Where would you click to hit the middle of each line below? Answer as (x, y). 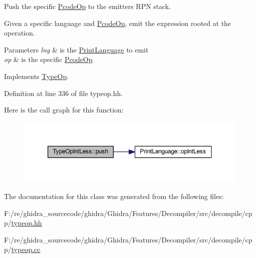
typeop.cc (26, 249)
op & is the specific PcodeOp (48, 59)
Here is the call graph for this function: (64, 110)
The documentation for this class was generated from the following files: (114, 196)
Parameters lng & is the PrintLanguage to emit (76, 49)
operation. (19, 33)
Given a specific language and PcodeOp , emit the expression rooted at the (118, 23)
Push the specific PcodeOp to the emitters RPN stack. (88, 6)
